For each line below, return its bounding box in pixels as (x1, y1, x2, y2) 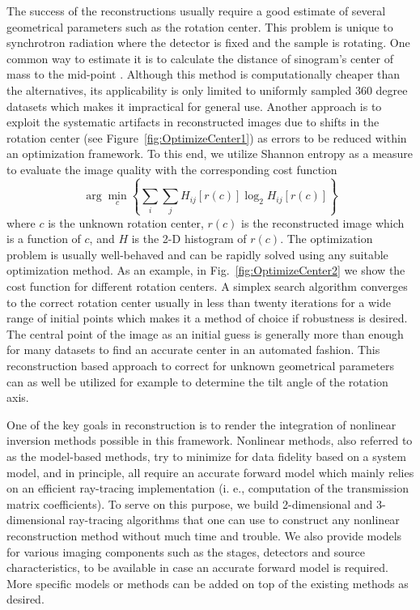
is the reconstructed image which (241, 214, 405, 231)
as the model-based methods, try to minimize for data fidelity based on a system (6, 448, 407, 464)
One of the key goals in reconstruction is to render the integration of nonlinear (6, 416, 397, 433)
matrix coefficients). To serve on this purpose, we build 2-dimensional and (6, 495, 373, 512)
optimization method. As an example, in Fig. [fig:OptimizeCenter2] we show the (6, 262, 405, 279)
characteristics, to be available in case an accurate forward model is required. (6, 559, 388, 576)
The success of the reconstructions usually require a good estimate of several (6, 2, 386, 19)
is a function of (6, 230, 81, 247)
